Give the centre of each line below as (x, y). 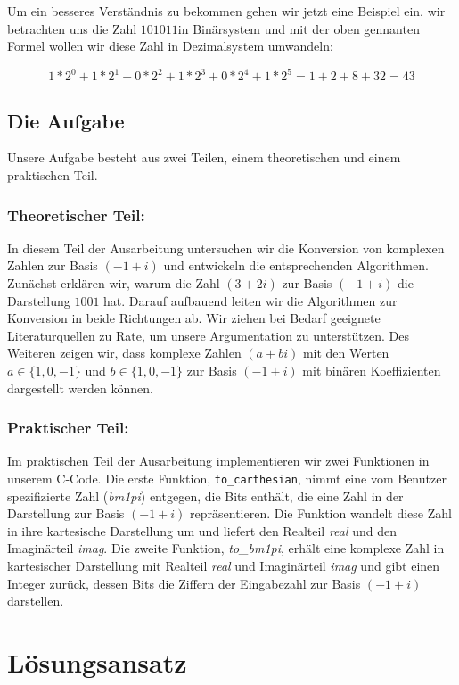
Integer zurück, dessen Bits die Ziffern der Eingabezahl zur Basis (184, 583)
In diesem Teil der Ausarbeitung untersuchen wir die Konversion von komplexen (226, 248)
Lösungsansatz (97, 662)
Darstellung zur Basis (66, 513)
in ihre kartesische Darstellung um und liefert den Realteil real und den (202, 530)
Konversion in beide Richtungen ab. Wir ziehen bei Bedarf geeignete (194, 318)
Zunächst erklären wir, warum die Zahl (114, 283)
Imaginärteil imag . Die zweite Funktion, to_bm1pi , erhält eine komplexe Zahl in (226, 548)
